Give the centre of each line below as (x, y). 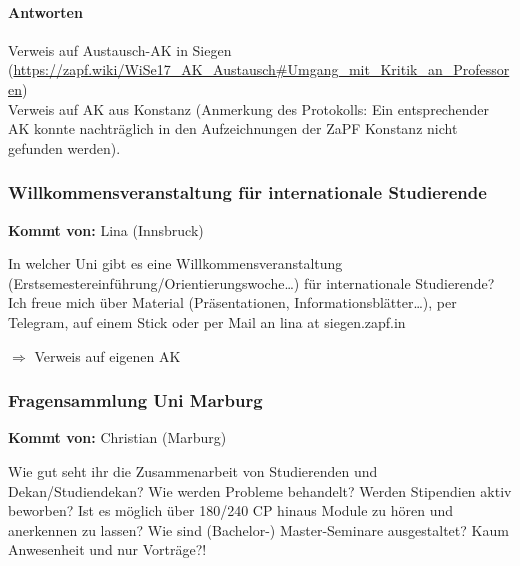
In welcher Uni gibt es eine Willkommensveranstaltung (175, 263)
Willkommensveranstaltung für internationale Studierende (247, 192)
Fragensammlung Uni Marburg (135, 400)
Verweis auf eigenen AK (107, 355)
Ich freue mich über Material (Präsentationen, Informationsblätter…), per (232, 302)
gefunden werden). (64, 147)
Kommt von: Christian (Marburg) (117, 437)
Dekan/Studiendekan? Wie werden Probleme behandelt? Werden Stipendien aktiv (260, 490)
